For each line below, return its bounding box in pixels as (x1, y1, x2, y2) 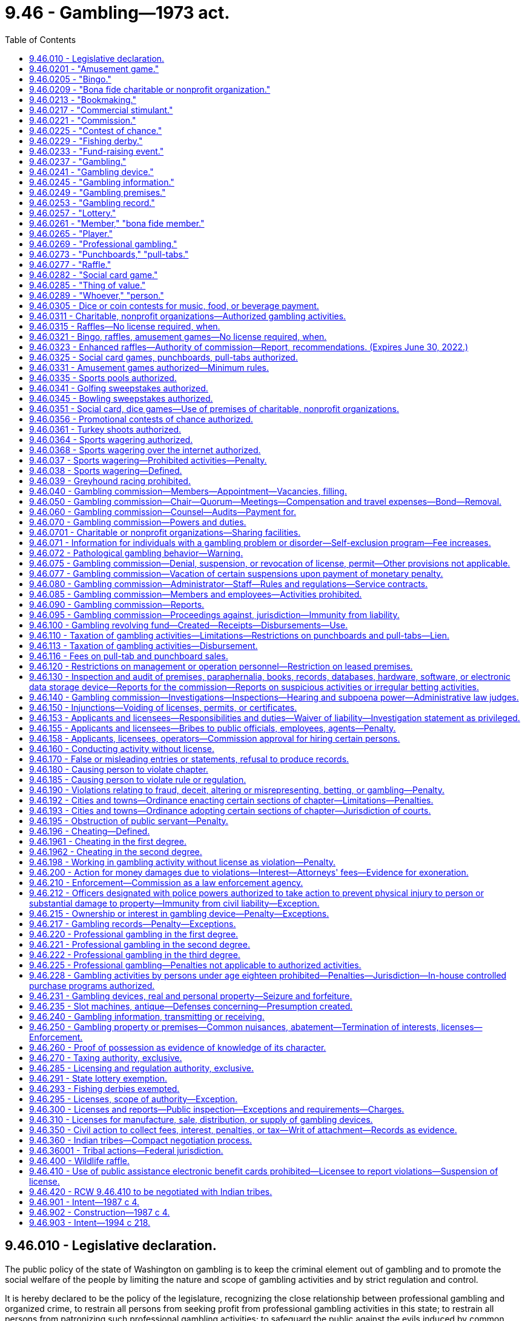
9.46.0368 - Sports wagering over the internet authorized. (29, 444, 261, 455)
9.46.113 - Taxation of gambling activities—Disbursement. (29, 640, 258, 651)
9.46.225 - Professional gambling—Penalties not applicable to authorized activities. (29, 959, 362, 970)
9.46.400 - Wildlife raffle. (29, 1155, 130, 1166)
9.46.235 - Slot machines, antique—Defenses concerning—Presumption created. (29, 1000, 353, 1011)
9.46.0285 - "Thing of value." (29, 279, 146, 290)
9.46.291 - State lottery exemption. (29, 1073, 168, 1083)
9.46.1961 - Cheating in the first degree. (29, 836, 187, 847)
